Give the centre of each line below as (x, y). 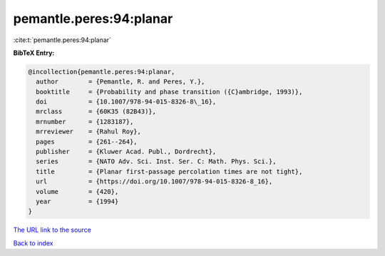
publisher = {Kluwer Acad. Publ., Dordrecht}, (126, 152)
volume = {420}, (77, 191)
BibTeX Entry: (34, 53)
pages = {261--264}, (87, 142)
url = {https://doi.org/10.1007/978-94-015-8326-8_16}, (154, 181)
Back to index (33, 243)
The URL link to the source (52, 230)
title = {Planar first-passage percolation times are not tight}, (169, 171)
